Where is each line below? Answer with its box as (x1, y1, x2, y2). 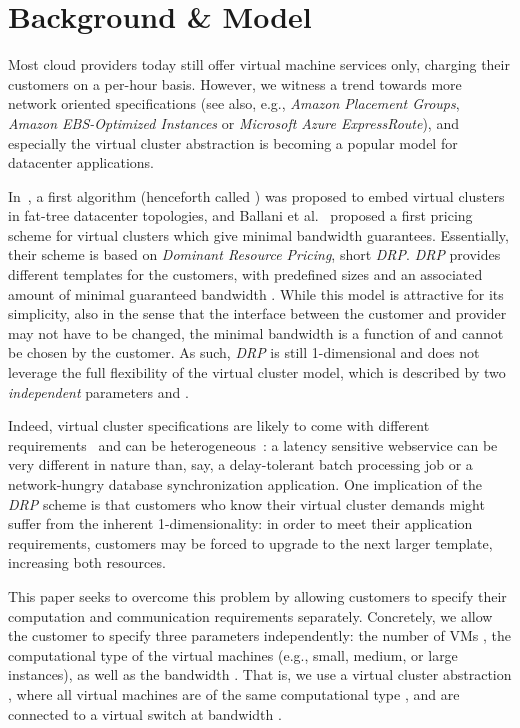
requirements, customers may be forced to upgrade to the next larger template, (8, 532, 493, 553)
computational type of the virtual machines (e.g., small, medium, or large (8, 644, 458, 665)
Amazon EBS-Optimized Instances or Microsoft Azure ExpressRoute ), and (8, 112, 459, 133)
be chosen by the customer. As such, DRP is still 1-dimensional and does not (8, 342, 480, 363)
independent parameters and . (8, 381, 189, 402)
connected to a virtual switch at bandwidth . (8, 703, 282, 724)
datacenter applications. (8, 152, 154, 173)
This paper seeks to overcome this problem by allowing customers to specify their (8, 585, 507, 606)
